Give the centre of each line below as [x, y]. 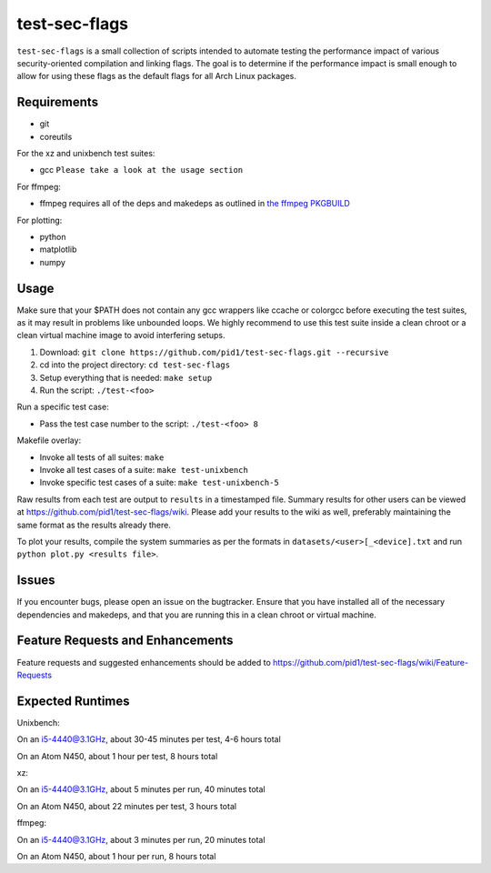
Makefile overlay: [49, 440]
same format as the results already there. [94, 525]
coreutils [56, 136]
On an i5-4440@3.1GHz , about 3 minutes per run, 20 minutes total [141, 839]
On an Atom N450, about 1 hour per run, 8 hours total [116, 856]
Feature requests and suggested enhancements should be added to [144, 662]
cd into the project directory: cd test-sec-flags [135, 365]
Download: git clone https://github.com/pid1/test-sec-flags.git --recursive [214, 352]
